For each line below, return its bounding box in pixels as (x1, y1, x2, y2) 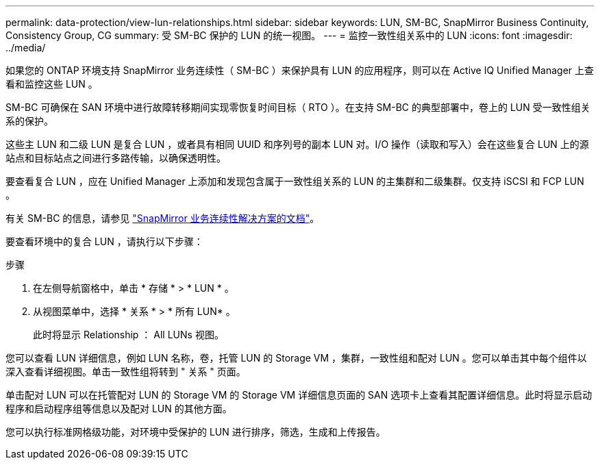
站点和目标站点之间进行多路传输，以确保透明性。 (5, 152, 226, 164)
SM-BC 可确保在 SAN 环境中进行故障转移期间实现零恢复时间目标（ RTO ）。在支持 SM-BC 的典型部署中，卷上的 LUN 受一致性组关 (5, 101, 590, 113)
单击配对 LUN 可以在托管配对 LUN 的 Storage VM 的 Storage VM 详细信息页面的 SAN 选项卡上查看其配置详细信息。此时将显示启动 (5, 389, 592, 401)
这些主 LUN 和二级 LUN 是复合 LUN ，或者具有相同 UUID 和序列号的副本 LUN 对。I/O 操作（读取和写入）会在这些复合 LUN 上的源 (5, 138, 589, 150)
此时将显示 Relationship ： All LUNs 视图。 (33, 329, 224, 340)
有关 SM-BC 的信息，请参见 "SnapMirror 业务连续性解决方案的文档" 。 (5, 212, 320, 224)
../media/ (5, 42, 46, 53)
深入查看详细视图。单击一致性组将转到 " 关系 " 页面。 (5, 366, 246, 377)
